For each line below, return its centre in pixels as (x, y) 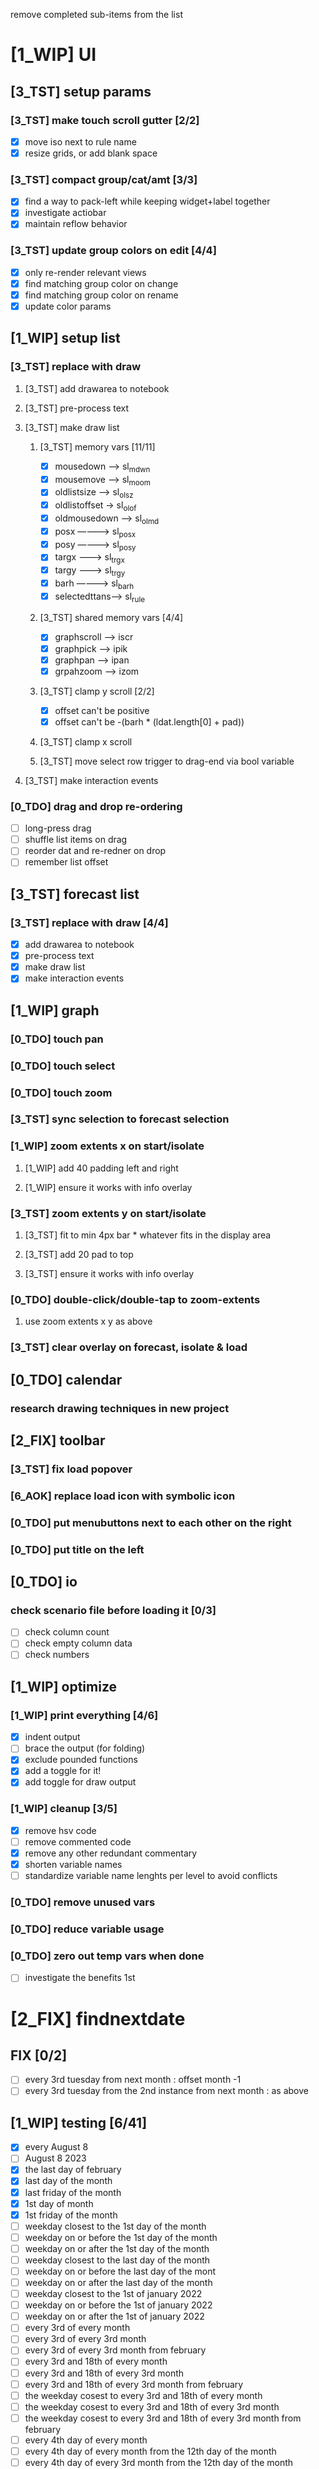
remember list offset (66, 862)
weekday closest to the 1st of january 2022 (113, 2294)
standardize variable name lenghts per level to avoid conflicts (151, 1876)
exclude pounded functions (81, 1760)
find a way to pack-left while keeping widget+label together (147, 201)
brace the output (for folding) (85, 1748)
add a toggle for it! (63, 1771)
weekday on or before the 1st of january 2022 (118, 2305)
